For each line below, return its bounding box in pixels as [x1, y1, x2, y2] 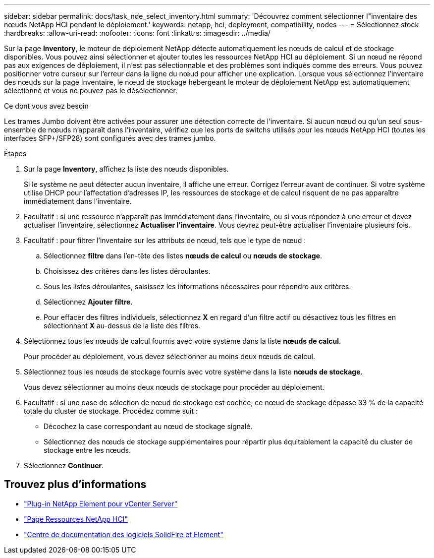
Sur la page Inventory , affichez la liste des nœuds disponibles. [24, 165, 229, 173]
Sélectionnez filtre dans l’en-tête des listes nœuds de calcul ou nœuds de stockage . [44, 251, 323, 260]
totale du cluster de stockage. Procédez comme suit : [24, 407, 198, 415]
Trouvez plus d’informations [4, 478, 147, 491]
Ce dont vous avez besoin [4, 102, 89, 110]
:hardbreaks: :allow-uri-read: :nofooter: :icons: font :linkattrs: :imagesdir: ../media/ [4, 29, 271, 37]
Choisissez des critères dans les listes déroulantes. [44, 267, 211, 275]
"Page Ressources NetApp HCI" [24, 514, 128, 523]
